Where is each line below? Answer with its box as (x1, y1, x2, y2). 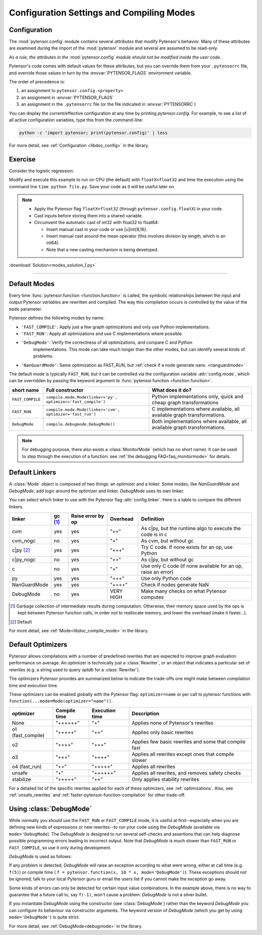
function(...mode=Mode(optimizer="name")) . (9, 698, 113, 704)
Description (131, 710, 160, 717)
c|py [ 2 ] (12, 547, 30, 553)
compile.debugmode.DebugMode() (46, 422, 115, 427)
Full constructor (46, 387, 84, 393)
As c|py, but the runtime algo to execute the (141, 525, 241, 532)
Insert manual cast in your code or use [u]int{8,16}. (46, 226, 148, 232)
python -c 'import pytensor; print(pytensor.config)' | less (19, 130, 168, 135)
